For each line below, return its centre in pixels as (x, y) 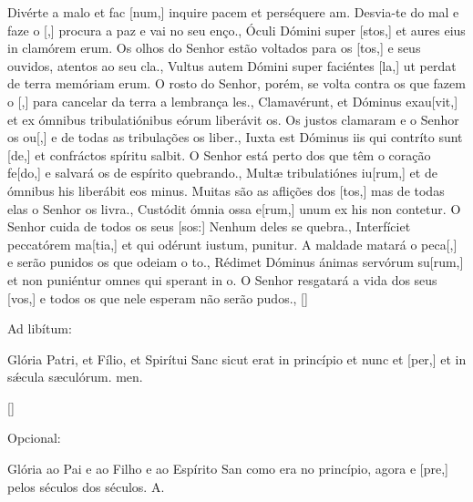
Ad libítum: (40, 328)
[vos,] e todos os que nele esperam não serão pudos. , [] (158, 297)
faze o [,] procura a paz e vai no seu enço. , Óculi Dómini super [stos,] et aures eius (236, 30)
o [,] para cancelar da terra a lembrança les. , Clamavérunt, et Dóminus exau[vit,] (233, 101)
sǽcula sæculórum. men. (75, 377)
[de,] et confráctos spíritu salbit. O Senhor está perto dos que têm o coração (219, 154)
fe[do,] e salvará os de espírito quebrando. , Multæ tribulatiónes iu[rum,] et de (222, 173)
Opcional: (34, 438)
